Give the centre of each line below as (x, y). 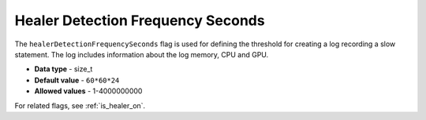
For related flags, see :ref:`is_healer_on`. (80, 105)
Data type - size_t (64, 69)
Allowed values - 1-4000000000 (88, 91)
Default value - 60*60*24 (77, 80)
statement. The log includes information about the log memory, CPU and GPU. (142, 54)
